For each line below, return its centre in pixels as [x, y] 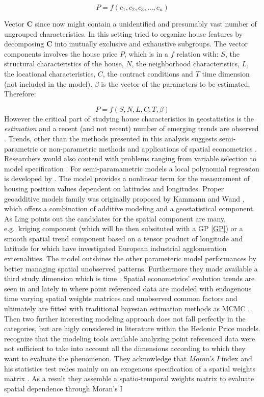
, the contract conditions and [148, 73]
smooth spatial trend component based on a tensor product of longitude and [124, 238]
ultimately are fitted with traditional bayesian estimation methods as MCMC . [127, 308]
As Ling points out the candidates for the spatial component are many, [115, 218]
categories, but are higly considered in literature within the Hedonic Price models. [132, 328]
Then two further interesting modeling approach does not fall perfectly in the [125, 318]
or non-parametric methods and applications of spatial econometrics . [149, 148]
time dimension [226, 73]
